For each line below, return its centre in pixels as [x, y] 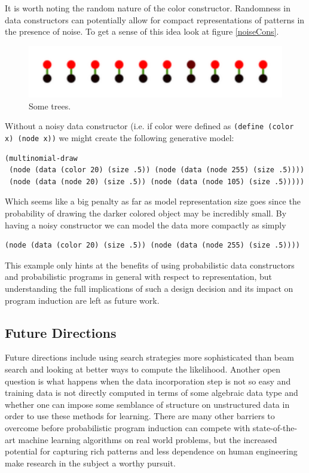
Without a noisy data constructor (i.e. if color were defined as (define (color [149, 126]
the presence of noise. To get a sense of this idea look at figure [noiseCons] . [142, 31]
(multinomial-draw [41, 158]
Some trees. [50, 106]
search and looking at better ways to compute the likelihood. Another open [143, 369]
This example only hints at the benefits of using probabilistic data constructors [150, 265]
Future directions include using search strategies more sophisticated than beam [149, 357]
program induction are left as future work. [82, 300]
